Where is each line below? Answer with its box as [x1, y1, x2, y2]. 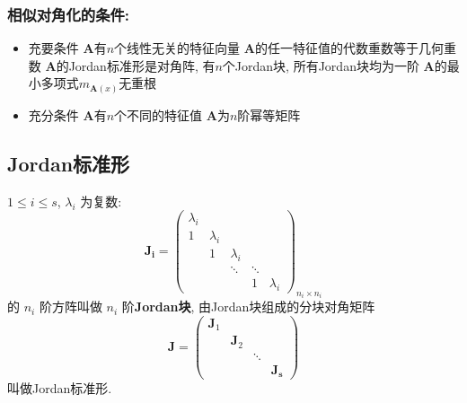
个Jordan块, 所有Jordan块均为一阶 [222, 56, 419, 74]
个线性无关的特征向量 [114, 39, 241, 57]
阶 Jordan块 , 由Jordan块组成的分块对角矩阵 [121, 297, 375, 316]
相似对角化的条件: [7, 3, 130, 25]
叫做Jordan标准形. [7, 379, 112, 398]
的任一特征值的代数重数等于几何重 [254, 39, 456, 57]
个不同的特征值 [114, 105, 203, 124]
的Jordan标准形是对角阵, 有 [56, 56, 216, 74]
